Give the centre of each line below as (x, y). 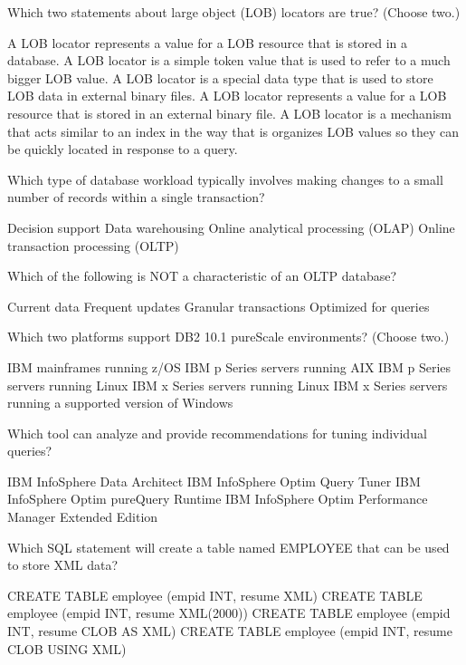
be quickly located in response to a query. (123, 149)
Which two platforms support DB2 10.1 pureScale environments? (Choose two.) (228, 337)
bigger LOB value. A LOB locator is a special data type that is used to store (220, 77)
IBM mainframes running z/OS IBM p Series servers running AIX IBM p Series (229, 366)
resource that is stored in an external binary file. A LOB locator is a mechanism (229, 113)
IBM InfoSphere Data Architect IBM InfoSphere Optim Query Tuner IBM (214, 481)
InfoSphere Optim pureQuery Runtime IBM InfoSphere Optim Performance (218, 499)
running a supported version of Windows (120, 403)
